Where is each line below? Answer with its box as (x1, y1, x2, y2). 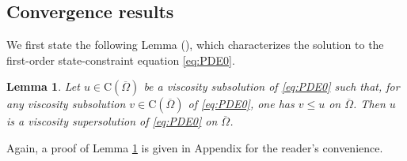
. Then (353, 95, 386, 112)
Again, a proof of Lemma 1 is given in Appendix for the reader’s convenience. (6, 139, 383, 155)
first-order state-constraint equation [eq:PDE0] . (6, 51, 235, 68)
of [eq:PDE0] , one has (188, 95, 295, 112)
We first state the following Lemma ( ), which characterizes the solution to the (6, 36, 384, 53)
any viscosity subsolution (6, 95, 126, 112)
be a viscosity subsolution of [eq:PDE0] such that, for (143, 78, 400, 95)
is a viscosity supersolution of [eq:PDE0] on (6, 113, 218, 129)
